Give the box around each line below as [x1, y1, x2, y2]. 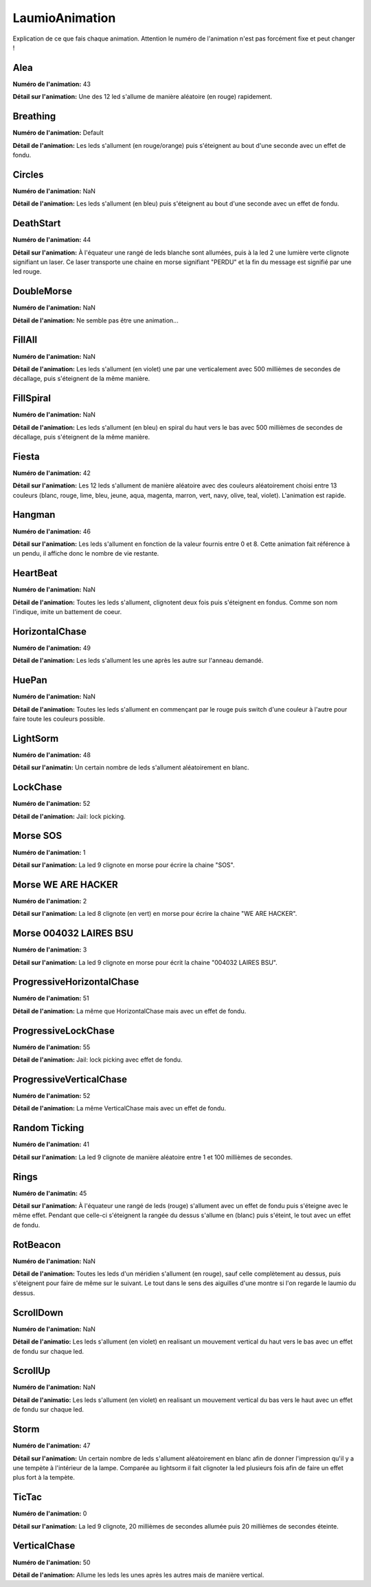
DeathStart [12, 217, 61, 230]
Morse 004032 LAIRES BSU [12, 928, 134, 939]
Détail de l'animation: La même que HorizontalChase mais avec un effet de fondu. [12, 1007, 247, 1015]
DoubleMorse [12, 285, 72, 297]
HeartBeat [12, 567, 58, 579]
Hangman [12, 509, 56, 521]
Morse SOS [12, 830, 62, 842]
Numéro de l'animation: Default [12, 129, 104, 137]
